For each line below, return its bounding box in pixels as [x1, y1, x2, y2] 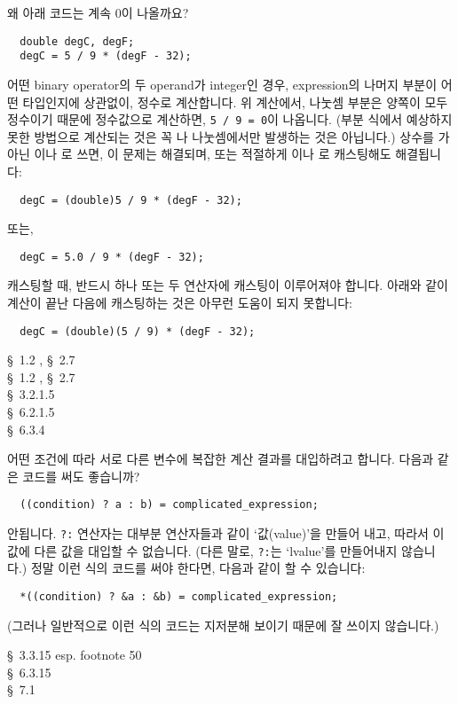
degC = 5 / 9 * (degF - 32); [20, 50, 192, 63]
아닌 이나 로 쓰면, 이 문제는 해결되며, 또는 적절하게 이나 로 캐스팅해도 [7, 145, 391, 163]
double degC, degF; [20, 35, 135, 48]
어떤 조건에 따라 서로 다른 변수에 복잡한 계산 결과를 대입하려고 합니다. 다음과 [7, 450, 434, 468]
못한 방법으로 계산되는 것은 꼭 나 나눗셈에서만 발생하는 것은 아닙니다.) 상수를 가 [7, 127, 450, 145]
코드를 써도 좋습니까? [22, 466, 140, 485]
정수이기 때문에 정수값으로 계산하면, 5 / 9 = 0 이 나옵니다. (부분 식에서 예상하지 [7, 110, 453, 129]
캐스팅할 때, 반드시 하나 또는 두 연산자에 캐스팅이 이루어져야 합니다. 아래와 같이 [7, 276, 448, 294]
